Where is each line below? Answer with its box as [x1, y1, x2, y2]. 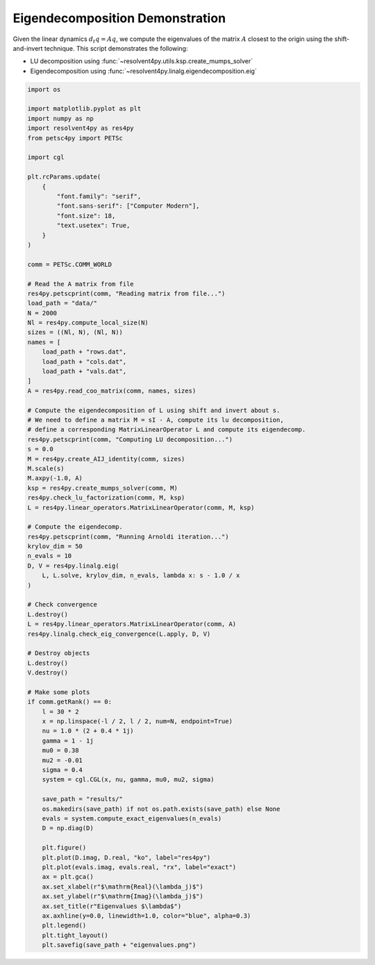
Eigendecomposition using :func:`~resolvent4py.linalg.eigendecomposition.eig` [30, 67, 257, 75]
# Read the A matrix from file [27, 280, 135, 288]
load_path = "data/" [27, 299, 97, 307]
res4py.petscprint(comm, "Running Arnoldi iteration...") [27, 532, 229, 541]
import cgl [27, 154, 65, 161]
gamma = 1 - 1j [42, 736, 94, 745]
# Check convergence [27, 601, 97, 609]
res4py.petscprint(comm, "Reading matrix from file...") [27, 289, 226, 297]
